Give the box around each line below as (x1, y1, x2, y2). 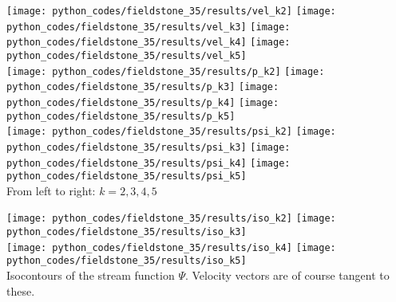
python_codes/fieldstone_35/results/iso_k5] (6, 255, 247, 267)
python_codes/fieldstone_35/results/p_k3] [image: (6, 81, 279, 93)
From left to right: (6, 182, 96, 198)
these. (6, 282, 35, 299)
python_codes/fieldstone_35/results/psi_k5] (6, 171, 247, 182)
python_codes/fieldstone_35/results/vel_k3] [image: (6, 21, 291, 33)
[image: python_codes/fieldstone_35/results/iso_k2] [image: (6, 213, 336, 225)
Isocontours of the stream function (6, 267, 175, 284)
